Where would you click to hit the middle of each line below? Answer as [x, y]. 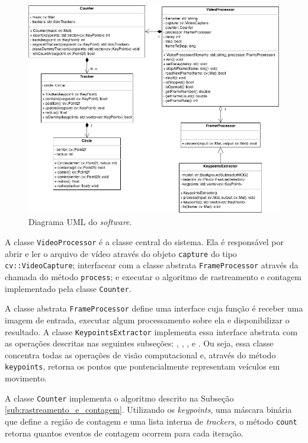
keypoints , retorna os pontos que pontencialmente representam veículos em [142, 366]
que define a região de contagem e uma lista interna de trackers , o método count [151, 421]
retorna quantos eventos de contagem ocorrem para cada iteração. [124, 433]
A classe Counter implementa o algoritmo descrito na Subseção [119, 398]
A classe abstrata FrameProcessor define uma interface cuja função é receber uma [154, 308]
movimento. [26, 378]
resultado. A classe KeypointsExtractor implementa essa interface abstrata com [151, 331]
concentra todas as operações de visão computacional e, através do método [140, 354]
